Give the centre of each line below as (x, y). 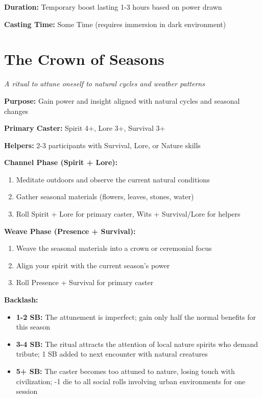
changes (16, 111)
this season (33, 327)
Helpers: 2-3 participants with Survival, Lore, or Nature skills (102, 145)
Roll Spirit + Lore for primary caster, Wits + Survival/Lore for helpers (128, 214)
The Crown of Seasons (84, 59)
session (27, 391)
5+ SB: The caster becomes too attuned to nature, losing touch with (125, 371)
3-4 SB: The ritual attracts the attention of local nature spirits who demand (137, 344)
